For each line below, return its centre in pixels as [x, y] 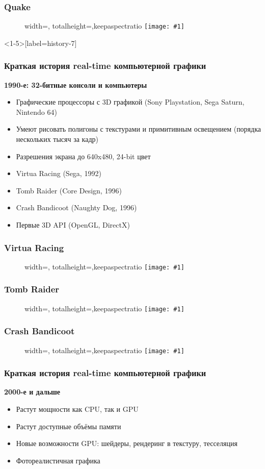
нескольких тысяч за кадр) [57, 139]
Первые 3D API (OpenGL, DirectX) [73, 225]
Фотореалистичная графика [58, 460]
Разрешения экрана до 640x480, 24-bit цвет [83, 156]
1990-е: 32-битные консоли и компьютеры [76, 84]
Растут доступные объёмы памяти [69, 426]
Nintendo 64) [36, 112]
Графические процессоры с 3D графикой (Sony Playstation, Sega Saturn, [130, 102]
